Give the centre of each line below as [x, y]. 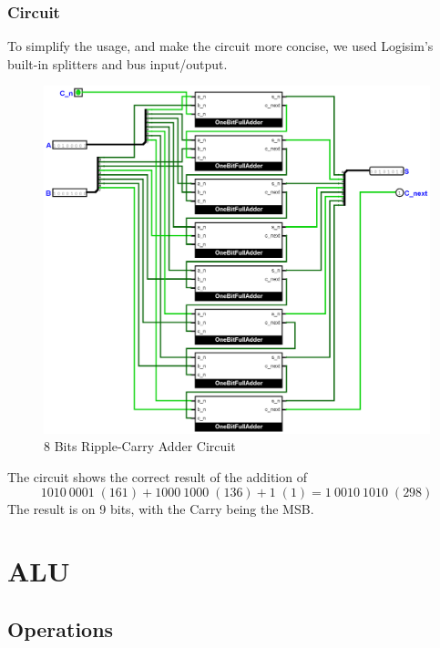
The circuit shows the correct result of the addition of [157, 476]
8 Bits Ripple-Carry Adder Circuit [140, 446]
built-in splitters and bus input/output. [118, 63]
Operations [61, 628]
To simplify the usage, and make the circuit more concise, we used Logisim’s [220, 46]
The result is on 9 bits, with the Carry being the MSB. [161, 508]
